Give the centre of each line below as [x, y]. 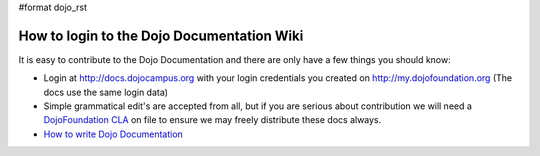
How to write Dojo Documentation [113, 134]
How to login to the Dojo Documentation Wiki [161, 35]
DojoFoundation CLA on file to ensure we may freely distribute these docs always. [212, 120]
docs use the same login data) [106, 92]
